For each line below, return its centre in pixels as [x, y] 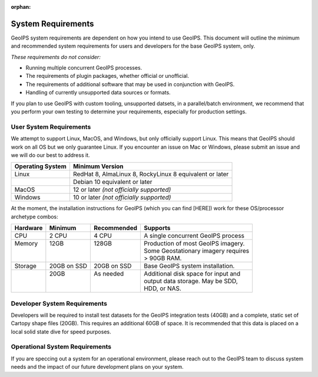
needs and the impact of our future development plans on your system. [97, 367]
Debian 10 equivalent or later [112, 182]
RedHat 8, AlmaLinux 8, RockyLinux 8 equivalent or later [151, 174]
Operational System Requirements [61, 347]
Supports [157, 228]
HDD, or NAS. [163, 289]
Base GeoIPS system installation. [189, 266]
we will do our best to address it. [50, 155]
